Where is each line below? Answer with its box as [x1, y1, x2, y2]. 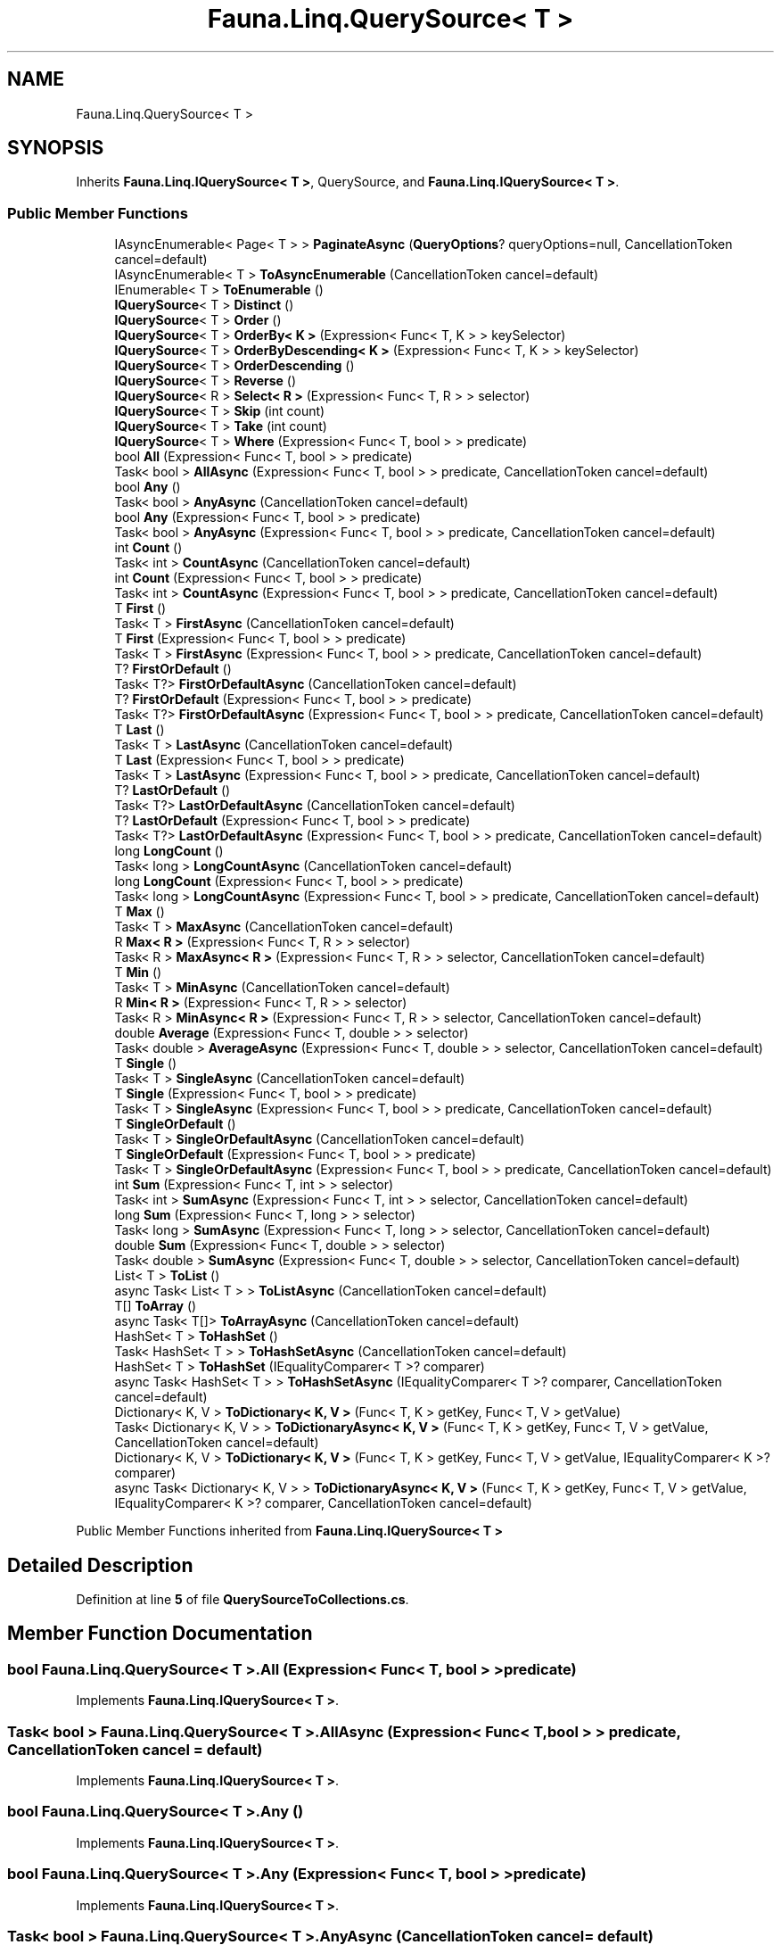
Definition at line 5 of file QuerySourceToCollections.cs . [76, 1592, 409, 1608]
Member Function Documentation [7, 1622, 313, 1645]
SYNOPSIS [7, 137, 104, 160]
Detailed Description [7, 1553, 193, 1577]
